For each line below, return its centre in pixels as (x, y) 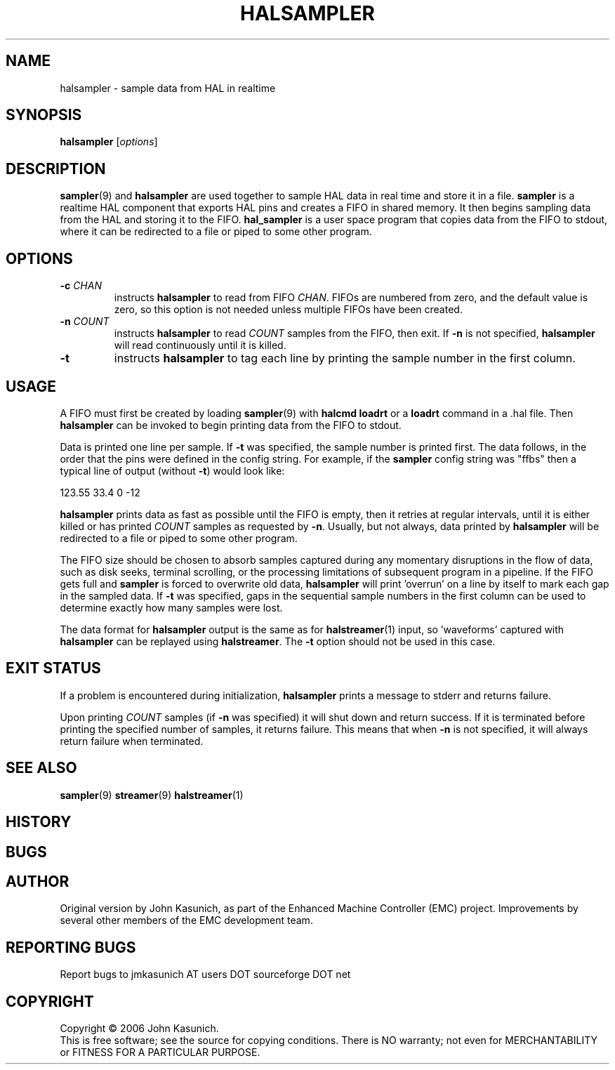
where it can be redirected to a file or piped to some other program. (216, 232)
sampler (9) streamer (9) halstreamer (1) (152, 795)
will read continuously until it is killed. (200, 345)
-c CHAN (81, 286)
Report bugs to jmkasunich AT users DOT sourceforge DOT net (205, 975)
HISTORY (39, 822)
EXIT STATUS (53, 668)
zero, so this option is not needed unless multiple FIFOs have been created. (288, 310)
